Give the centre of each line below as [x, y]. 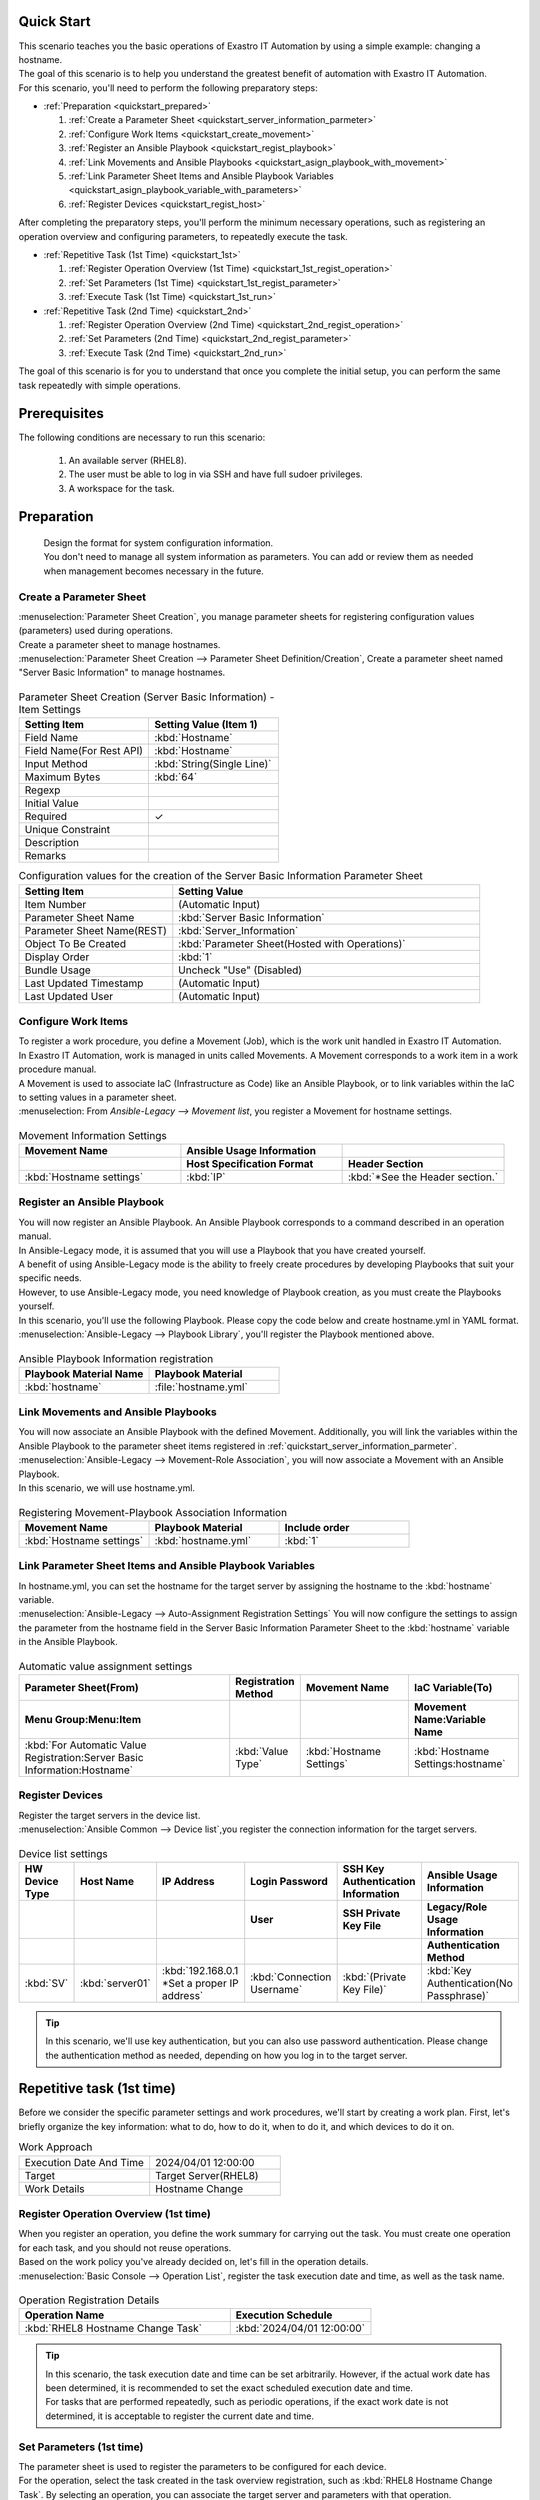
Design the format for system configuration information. [158, 542]
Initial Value [51, 803]
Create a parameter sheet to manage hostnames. [119, 644]
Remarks [45, 856]
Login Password [289, 1881]
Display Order [57, 957]
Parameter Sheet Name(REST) [95, 930]
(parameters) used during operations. [96, 631]
